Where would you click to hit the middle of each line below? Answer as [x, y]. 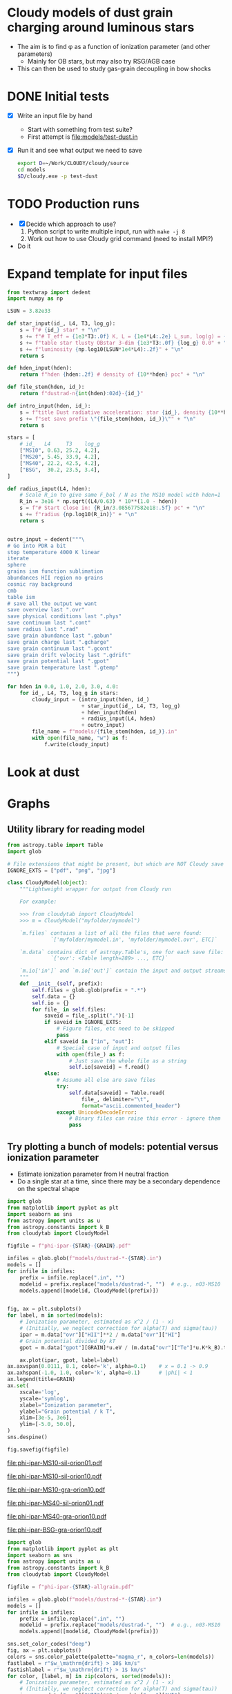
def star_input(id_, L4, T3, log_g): [61, 324]
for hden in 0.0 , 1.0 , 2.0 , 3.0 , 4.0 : [63, 687]
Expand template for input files [97, 274]
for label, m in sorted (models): [55, 1315]
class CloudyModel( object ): [48, 883]
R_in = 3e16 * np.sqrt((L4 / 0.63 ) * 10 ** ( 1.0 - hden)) [98, 502]
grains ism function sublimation [55, 571]
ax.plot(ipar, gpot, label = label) [69, 1360]
